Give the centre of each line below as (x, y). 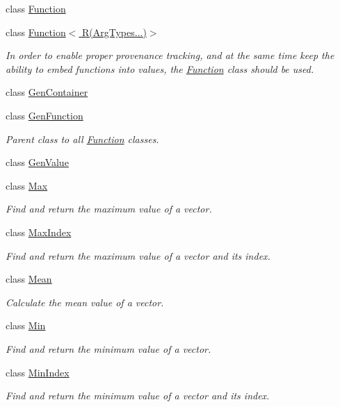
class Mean (29, 279)
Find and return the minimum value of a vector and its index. (138, 396)
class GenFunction (44, 115)
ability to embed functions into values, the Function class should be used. (160, 68)
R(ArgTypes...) (114, 32)
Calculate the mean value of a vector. (85, 302)
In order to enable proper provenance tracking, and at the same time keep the (170, 55)
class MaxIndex (39, 232)
